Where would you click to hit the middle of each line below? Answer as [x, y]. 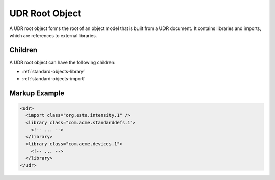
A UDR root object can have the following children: [62, 62]
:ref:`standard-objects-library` [53, 72]
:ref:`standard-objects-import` [54, 78]
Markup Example [37, 93]
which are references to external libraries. [53, 35]
